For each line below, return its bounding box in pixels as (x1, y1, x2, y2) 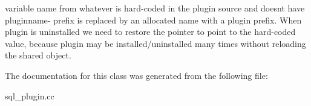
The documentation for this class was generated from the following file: (5, 69, 268, 81)
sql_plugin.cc (5, 89, 54, 102)
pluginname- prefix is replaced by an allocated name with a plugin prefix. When (5, 13, 302, 26)
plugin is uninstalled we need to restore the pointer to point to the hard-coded (5, 25, 296, 38)
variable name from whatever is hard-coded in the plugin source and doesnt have (5, 2, 305, 14)
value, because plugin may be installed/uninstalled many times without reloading (5, 37, 306, 49)
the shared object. (5, 49, 71, 61)
